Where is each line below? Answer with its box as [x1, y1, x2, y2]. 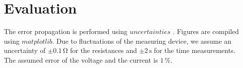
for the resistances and [70, 45, 137, 55]
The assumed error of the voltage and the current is [4, 54, 158, 65]
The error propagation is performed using [4, 26, 127, 36]
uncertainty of [4, 45, 46, 55]
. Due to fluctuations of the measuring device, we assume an [52, 35, 231, 46]
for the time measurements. [154, 45, 236, 55]
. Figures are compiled [173, 26, 239, 36]
